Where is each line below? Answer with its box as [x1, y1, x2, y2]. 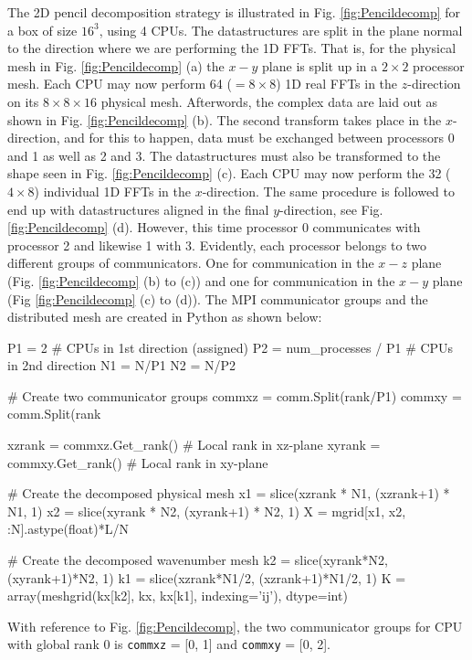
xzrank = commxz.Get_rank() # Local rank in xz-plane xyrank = [7, 435, 381, 454]
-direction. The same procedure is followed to [202, 181, 456, 200]
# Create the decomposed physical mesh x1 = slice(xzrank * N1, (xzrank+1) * [7, 484, 450, 503]
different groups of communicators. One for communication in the [7, 253, 374, 272]
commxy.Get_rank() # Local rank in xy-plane [7, 452, 268, 472]
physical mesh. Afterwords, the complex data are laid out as [100, 91, 438, 111]
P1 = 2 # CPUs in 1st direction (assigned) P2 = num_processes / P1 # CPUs [7, 337, 454, 357]
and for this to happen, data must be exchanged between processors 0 [64, 128, 455, 147]
